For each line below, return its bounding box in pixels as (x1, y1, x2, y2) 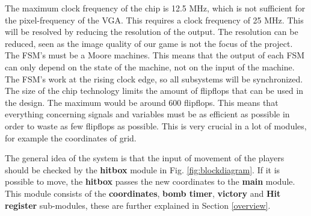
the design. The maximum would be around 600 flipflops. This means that (5, 96, 279, 108)
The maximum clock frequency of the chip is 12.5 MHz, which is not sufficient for (5, 2, 306, 14)
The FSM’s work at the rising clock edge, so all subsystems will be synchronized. (5, 72, 303, 85)
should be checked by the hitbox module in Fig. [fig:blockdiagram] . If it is (5, 163, 280, 176)
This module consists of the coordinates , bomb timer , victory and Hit (5, 187, 281, 199)
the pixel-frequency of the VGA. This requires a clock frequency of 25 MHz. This (5, 13, 304, 26)
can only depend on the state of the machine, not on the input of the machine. (5, 60, 295, 73)
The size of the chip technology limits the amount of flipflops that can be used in (5, 84, 304, 97)
